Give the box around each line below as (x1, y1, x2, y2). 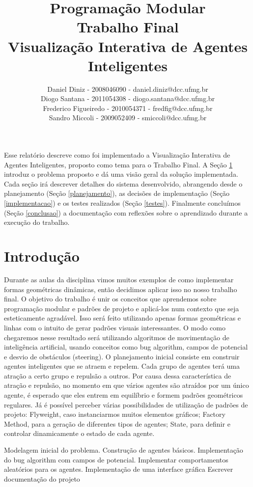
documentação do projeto (4, 473, 80, 484)
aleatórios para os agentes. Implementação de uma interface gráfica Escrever (4, 464, 233, 474)
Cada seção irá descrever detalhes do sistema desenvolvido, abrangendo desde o (4, 178, 243, 189)
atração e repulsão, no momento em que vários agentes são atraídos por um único (4, 380, 249, 390)
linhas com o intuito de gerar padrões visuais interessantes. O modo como (4, 322, 225, 332)
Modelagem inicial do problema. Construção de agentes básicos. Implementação (4, 445, 243, 455)
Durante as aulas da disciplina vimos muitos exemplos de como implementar (4, 274, 234, 284)
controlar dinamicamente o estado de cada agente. (4, 428, 155, 438)
